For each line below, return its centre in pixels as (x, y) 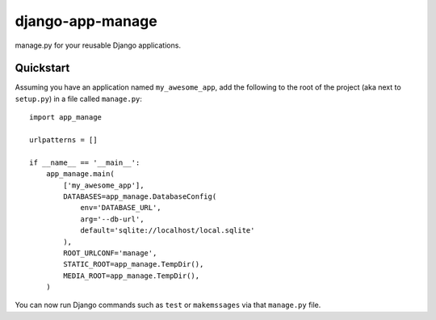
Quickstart (42, 68)
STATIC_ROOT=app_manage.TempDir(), (134, 264)
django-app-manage (86, 21)
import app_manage (66, 118)
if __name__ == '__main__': (85, 162)
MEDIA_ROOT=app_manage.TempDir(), (132, 276)
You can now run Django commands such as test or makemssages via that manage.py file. (168, 305)
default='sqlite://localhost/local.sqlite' (168, 231)
